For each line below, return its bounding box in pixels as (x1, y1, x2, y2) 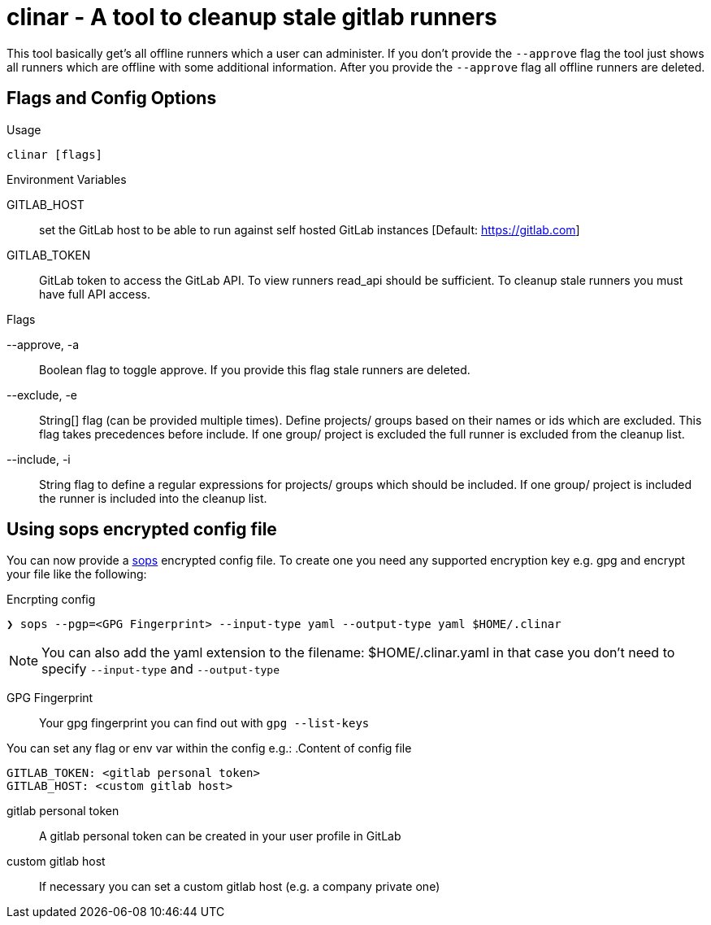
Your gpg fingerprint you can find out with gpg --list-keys (39, 716, 370, 731)
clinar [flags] (7, 147, 103, 161)
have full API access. (39, 286, 150, 301)
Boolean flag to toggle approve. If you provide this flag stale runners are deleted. (39, 362, 470, 377)
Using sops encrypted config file (7, 519, 277, 540)
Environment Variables (7, 172, 127, 186)
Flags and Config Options (7, 88, 217, 109)
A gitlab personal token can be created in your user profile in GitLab (39, 829, 401, 844)
